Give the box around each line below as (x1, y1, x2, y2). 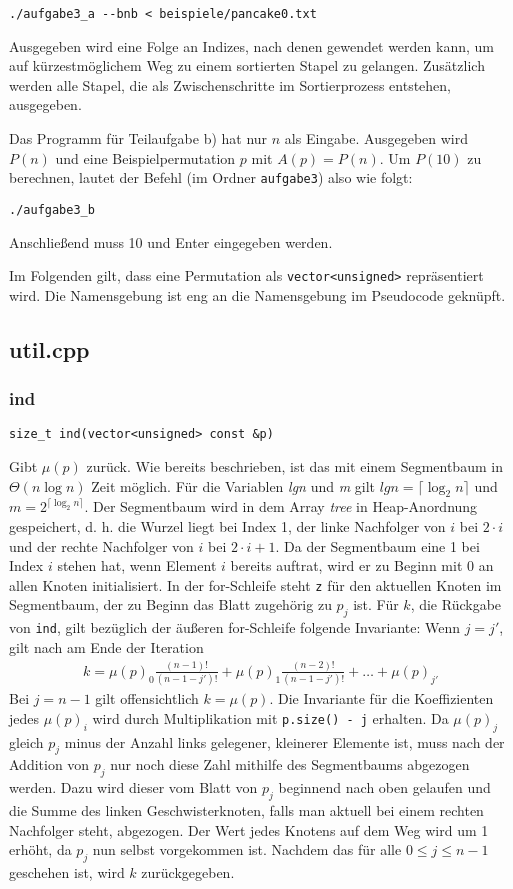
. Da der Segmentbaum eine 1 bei (275, 535, 480, 556)
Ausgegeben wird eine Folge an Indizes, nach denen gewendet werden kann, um (9, 35, 494, 56)
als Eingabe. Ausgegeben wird (284, 128, 469, 149)
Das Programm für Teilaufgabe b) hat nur (9, 128, 268, 149)
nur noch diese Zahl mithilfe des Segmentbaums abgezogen (110, 754, 470, 775)
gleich (9, 731, 44, 752)
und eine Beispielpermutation (55, 147, 236, 168)
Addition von (9, 754, 90, 775)
